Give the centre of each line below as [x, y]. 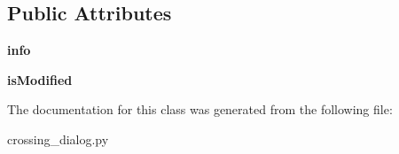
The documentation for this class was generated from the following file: [200, 109]
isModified [40, 79]
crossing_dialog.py [58, 139]
